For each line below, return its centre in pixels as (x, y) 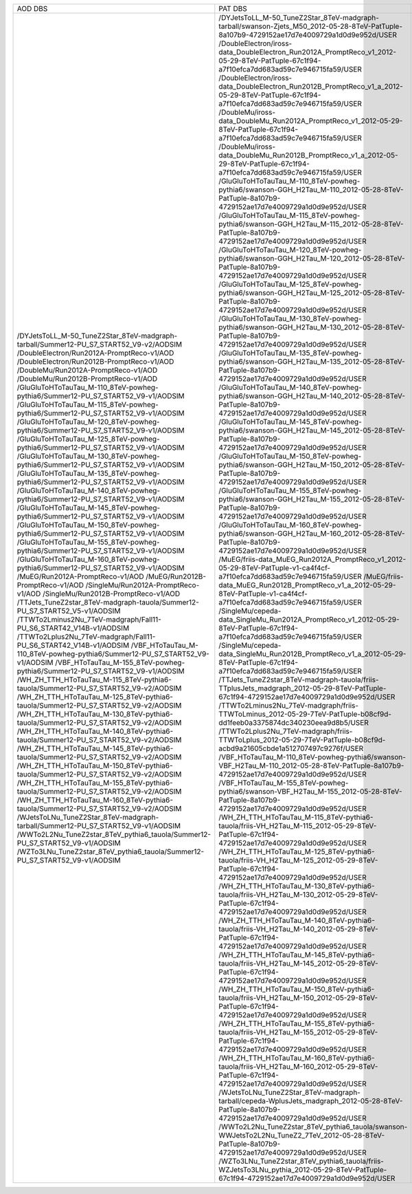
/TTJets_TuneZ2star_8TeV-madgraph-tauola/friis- (299, 680)
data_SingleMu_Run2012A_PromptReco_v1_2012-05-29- (309, 619)
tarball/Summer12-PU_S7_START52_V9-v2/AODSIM (100, 344)
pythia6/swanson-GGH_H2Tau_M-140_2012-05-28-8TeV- (312, 396)
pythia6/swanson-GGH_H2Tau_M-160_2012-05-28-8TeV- (312, 533)
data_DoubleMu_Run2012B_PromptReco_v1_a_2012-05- (308, 155)
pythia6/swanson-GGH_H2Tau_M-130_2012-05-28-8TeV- (312, 327)
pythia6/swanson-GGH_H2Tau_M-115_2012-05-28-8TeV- (311, 224)
